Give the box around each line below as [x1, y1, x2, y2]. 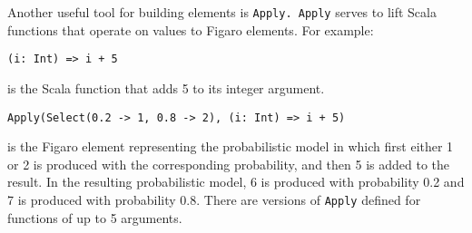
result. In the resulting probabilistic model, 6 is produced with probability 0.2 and [7, 172, 465, 191]
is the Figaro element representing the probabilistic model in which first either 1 [7, 137, 454, 156]
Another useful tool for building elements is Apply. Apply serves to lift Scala [7, 3, 437, 21]
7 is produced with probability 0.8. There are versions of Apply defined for [7, 189, 421, 209]
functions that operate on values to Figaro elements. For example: [7, 20, 374, 39]
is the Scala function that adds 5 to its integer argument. [7, 78, 325, 97]
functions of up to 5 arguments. [7, 208, 182, 227]
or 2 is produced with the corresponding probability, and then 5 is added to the [7, 154, 449, 173]
